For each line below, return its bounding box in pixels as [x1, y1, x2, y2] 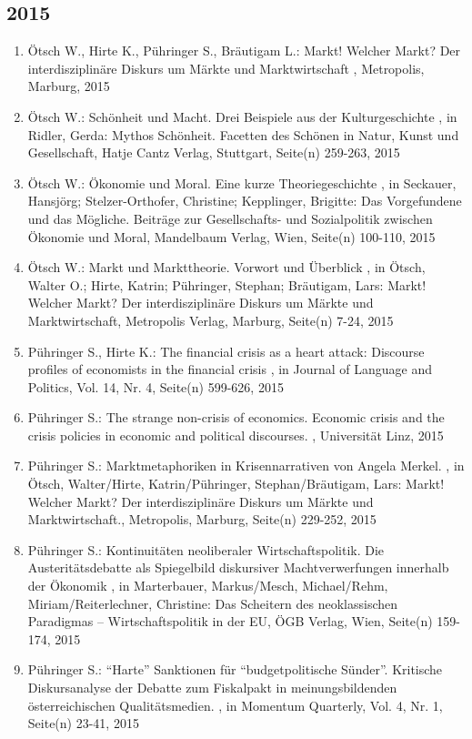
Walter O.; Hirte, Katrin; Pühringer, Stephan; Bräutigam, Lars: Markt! [27, 275, 427, 294]
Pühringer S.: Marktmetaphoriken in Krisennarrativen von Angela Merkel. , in [27, 456, 465, 475]
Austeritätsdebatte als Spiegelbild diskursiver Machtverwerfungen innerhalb [27, 558, 449, 577]
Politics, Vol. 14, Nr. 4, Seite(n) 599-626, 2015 [27, 377, 284, 396]
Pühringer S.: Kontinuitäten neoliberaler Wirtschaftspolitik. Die [27, 540, 385, 559]
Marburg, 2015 [27, 76, 110, 96]
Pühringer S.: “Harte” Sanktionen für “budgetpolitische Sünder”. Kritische [27, 660, 443, 679]
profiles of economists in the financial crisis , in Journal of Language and [27, 359, 433, 379]
